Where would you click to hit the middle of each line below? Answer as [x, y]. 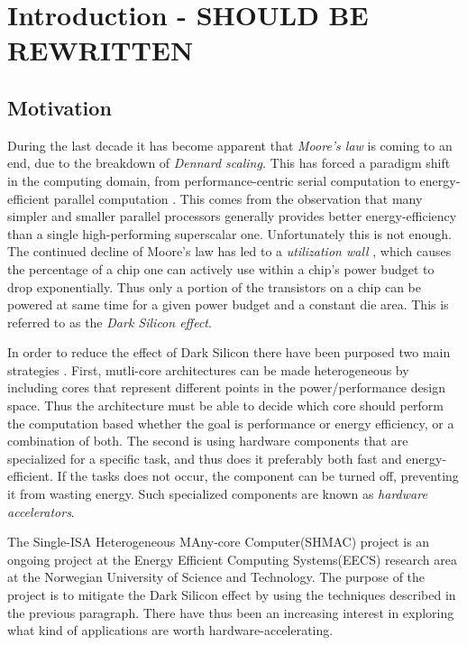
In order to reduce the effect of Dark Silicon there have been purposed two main [229, 352]
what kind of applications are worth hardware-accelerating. [170, 630]
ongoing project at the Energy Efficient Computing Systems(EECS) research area [232, 559]
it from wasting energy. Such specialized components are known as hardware [217, 494]
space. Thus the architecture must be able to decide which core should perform [225, 405]
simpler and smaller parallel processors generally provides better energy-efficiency [232, 216]
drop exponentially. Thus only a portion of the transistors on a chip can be [215, 286]
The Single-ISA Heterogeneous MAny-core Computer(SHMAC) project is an [219, 542]
